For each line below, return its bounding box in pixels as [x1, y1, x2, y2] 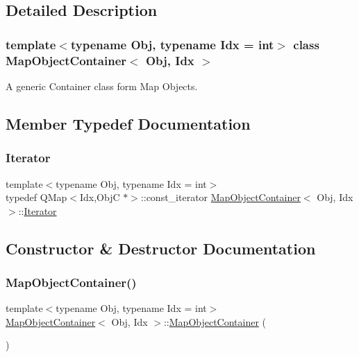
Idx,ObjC [79, 190, 120, 204]
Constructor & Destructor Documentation [6, 237, 316, 259]
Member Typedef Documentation [6, 112, 251, 134]
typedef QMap [6, 190, 67, 204]
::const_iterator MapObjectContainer [140, 190, 301, 204]
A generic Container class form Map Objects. [6, 78, 198, 93]
